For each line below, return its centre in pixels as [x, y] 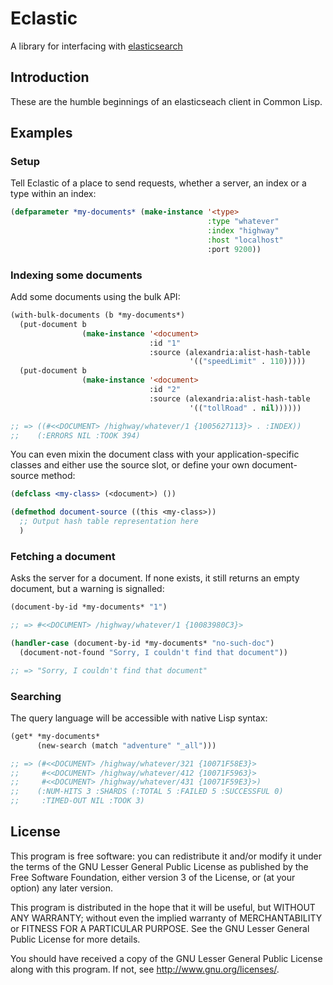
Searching [36, 696]
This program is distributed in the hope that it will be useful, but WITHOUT [163, 907]
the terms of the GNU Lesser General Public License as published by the [159, 866]
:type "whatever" [243, 222]
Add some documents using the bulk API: [95, 297]
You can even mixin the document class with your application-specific [155, 454]
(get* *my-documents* [55, 736]
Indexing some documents [76, 275]
